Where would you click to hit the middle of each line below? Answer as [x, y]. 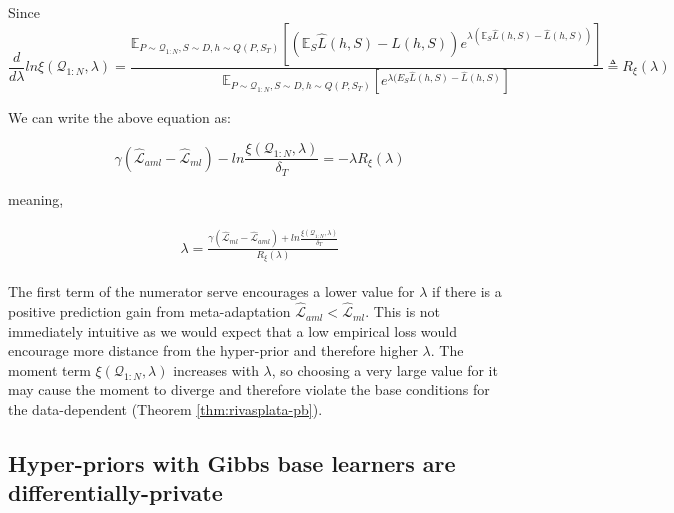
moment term [49, 369]
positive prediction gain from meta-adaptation [149, 311]
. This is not [403, 311]
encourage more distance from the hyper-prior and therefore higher [213, 350]
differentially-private [115, 492]
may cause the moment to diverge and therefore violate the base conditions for [249, 389]
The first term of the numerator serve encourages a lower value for [211, 291]
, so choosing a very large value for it [384, 369]
